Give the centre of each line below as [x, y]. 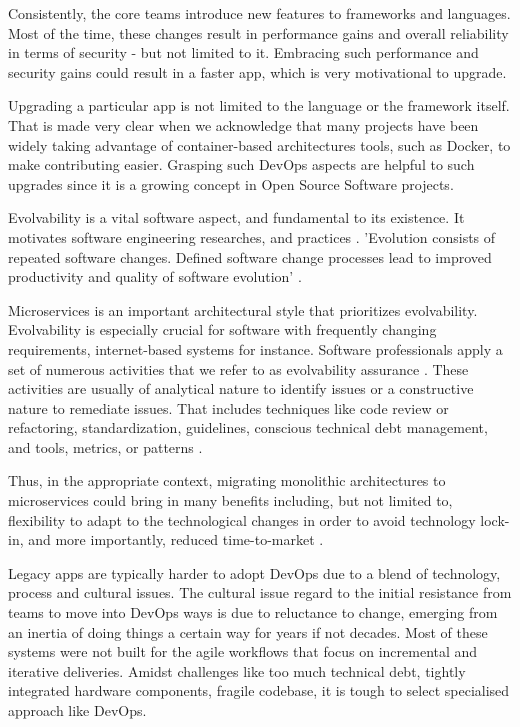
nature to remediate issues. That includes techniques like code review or [228, 407]
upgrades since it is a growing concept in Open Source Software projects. [231, 183]
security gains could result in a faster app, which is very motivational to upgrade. [257, 71]
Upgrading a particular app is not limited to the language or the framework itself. [259, 105]
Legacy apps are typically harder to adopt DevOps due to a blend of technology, [254, 572]
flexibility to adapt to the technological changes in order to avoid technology [242, 519]
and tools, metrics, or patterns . [105, 446]
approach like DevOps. [77, 710]
